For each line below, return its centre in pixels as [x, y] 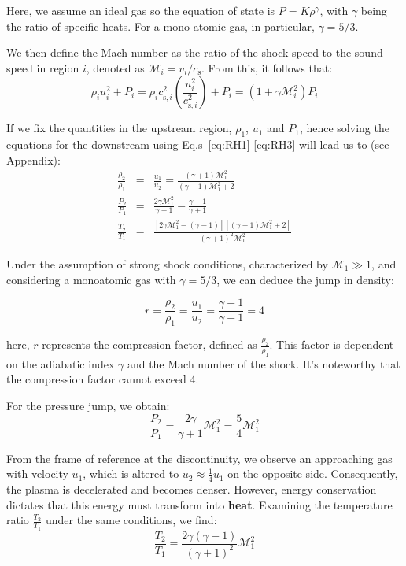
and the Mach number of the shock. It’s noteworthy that [264, 363]
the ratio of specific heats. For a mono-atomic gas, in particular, [161, 26]
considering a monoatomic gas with [91, 279]
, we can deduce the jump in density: [305, 279]
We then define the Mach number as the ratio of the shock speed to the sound [195, 52]
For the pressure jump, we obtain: [88, 406]
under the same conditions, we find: [131, 520]
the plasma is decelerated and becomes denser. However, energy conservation [192, 489]
